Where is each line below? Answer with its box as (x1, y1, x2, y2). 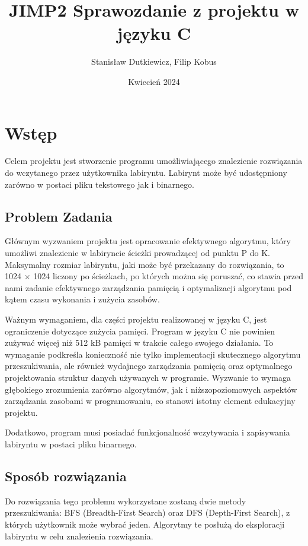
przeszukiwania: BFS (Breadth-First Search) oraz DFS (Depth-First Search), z (5, 506, 290, 519)
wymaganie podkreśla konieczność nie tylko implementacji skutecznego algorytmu (5, 348, 301, 360)
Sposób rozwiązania (5, 466, 127, 485)
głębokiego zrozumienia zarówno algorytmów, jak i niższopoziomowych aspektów (5, 383, 297, 395)
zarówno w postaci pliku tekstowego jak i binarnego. (5, 178, 194, 190)
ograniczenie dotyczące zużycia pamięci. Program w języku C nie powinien (5, 324, 275, 337)
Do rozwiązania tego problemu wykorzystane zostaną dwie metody (5, 494, 246, 507)
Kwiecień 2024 (128, 75, 180, 87)
